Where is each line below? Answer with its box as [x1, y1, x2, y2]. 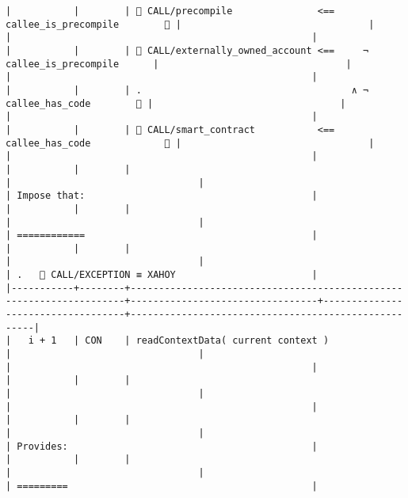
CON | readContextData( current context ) [85, 335, 330, 347]
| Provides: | [6, 440, 318, 452]
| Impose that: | [6, 190, 318, 202]
